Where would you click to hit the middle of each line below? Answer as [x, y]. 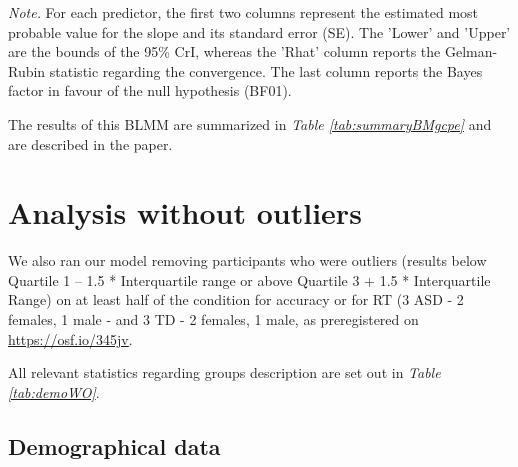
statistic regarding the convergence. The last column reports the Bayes [266, 70]
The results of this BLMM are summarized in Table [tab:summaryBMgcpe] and [250, 123]
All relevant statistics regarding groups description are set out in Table [224, 372]
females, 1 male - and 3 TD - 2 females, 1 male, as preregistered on [213, 319]
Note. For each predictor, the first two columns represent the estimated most [243, 12]
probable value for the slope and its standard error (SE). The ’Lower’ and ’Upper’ [259, 31]
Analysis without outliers [185, 212]
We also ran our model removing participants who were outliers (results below [247, 260]
